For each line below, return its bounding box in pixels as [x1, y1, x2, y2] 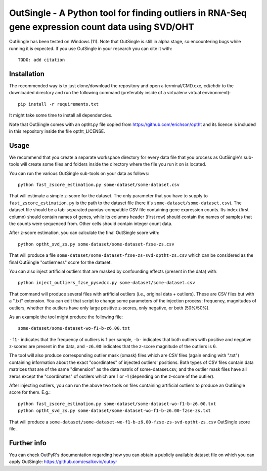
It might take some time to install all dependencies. [9, 112, 113, 118]
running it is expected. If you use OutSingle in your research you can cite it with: [9, 45, 173, 52]
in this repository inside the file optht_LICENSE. [9, 128, 105, 134]
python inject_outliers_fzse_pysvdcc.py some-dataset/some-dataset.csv [18, 280, 195, 286]
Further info [9, 439, 47, 447]
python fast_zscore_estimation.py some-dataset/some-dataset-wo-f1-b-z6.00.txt [18, 401, 216, 407]
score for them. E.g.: [9, 389, 51, 395]
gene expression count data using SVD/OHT [9, 21, 195, 32]
